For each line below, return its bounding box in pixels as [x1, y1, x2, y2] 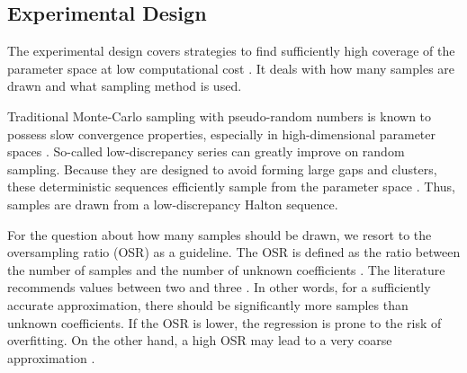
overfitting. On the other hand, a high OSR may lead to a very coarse [7, 331, 392, 350]
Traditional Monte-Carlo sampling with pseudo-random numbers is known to [7, 106, 432, 125]
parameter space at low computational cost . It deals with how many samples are [7, 58, 455, 77]
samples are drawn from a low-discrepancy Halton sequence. [7, 194, 338, 213]
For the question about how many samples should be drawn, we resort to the [7, 225, 432, 244]
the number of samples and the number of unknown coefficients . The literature [7, 260, 445, 279]
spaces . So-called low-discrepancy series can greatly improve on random [7, 142, 405, 161]
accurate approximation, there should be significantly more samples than [7, 295, 409, 314]
